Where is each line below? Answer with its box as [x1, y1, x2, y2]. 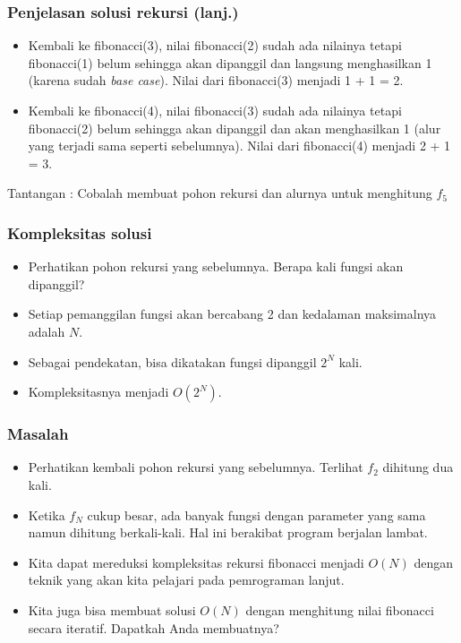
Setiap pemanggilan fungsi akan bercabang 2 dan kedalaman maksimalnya [28, 304, 437, 323]
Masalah [7, 423, 69, 445]
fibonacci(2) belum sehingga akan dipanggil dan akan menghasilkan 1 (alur [28, 118, 441, 137]
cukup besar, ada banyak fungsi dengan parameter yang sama [87, 505, 426, 524]
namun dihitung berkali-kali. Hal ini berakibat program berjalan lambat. [28, 523, 428, 542]
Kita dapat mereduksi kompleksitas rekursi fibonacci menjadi [28, 553, 364, 571]
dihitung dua [382, 458, 454, 476]
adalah [28, 321, 65, 340]
